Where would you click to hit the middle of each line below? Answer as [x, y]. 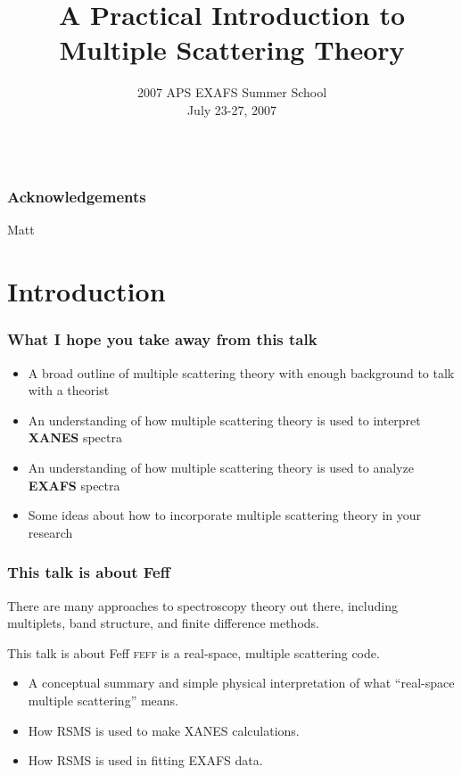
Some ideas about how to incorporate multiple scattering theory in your [224, 515]
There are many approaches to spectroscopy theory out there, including [202, 605]
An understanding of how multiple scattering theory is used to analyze [221, 467]
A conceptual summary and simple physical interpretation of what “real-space [241, 683]
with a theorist [69, 390]
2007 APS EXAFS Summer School [232, 92]
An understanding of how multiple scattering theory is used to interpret [224, 420]
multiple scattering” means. [103, 700]
